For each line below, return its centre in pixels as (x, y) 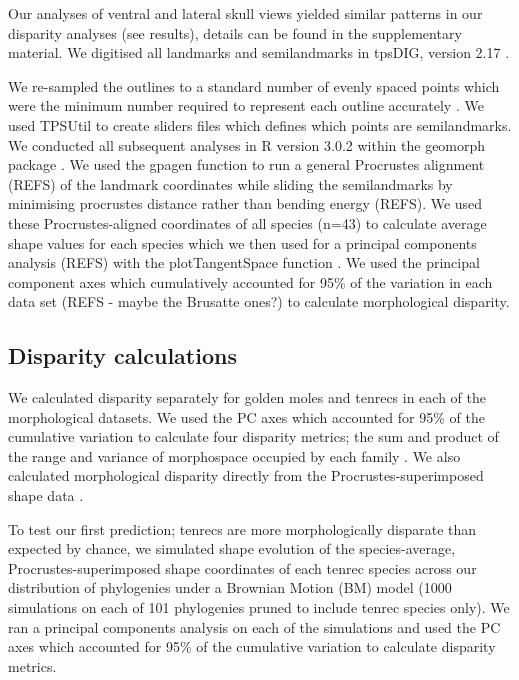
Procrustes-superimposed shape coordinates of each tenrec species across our (242, 567)
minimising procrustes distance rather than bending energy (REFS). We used (245, 203)
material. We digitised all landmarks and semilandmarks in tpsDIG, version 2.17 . (259, 52)
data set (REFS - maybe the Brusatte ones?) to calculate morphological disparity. (259, 301)
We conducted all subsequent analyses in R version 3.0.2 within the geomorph (247, 144)
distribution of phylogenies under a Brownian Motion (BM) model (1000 (230, 587)
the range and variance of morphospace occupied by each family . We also (234, 455)
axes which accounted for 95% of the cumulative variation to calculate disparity (252, 646)
